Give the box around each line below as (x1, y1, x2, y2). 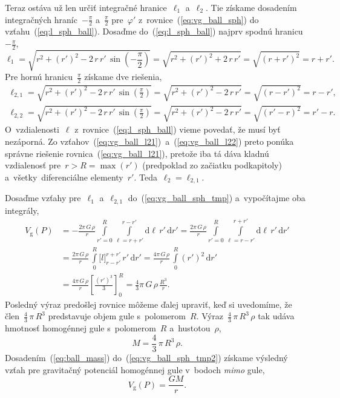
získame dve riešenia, (84, 70, 162, 83)
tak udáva (258, 310, 295, 322)
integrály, (5, 204, 39, 216)
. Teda (134, 170, 157, 183)
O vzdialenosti (5, 123, 59, 136)
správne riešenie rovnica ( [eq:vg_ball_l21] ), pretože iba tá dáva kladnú (5, 147, 269, 159)
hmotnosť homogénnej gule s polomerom (5, 322, 156, 334)
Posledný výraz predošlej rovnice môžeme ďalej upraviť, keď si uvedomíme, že (5, 297, 292, 310)
